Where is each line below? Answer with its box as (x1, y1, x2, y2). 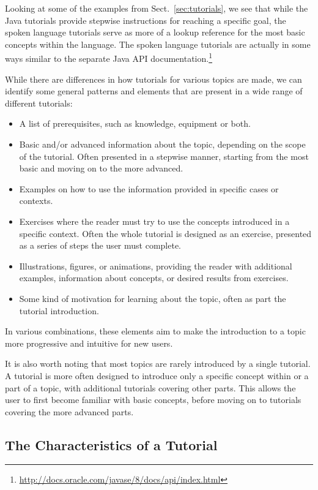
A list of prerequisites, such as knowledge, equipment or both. (19, 117, 251, 130)
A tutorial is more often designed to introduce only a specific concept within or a (5, 369, 309, 382)
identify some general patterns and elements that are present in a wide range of (5, 85, 303, 97)
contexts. (19, 194, 53, 207)
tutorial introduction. (19, 304, 99, 317)
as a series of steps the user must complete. (19, 239, 182, 252)
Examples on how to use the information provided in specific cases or (19, 182, 279, 195)
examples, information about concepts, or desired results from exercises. (19, 271, 289, 284)
